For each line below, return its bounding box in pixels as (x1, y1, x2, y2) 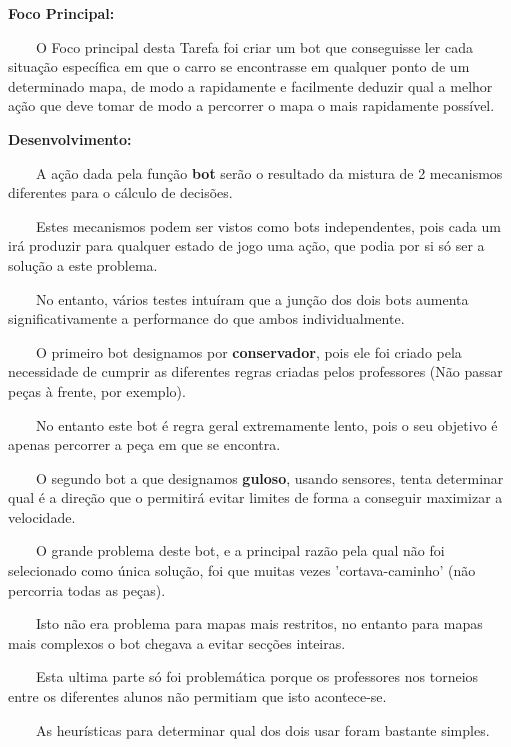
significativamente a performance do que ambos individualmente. (8, 308, 405, 329)
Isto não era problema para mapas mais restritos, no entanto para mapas (35, 613, 483, 634)
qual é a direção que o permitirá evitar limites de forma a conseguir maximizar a (8, 487, 503, 508)
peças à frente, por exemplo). (8, 380, 186, 401)
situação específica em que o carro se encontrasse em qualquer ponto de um (8, 56, 470, 77)
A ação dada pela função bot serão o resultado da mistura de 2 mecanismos (35, 162, 503, 183)
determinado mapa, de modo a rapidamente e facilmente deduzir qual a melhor (8, 75, 493, 96)
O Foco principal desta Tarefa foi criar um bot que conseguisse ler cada (35, 36, 474, 57)
